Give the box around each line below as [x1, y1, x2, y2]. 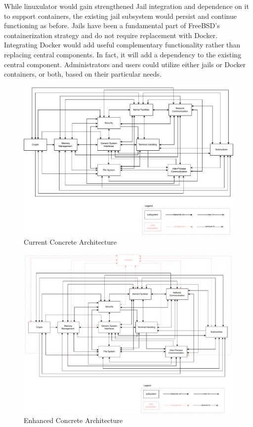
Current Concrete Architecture [24, 237, 117, 247]
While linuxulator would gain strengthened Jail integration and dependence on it [4, 1, 249, 11]
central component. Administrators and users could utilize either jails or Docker [4, 59, 246, 69]
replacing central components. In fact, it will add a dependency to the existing [4, 49, 242, 59]
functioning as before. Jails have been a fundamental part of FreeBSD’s [4, 20, 220, 31]
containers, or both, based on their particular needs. [4, 69, 162, 79]
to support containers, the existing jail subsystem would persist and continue [4, 10, 237, 21]
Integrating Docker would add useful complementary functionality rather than [4, 40, 241, 50]
